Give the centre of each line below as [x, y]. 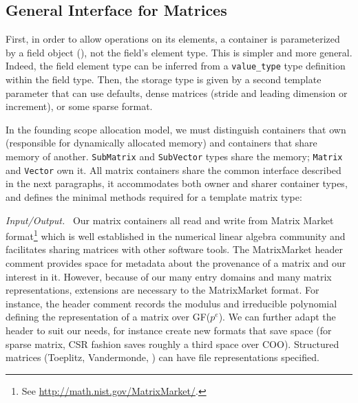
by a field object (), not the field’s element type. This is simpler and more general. [179, 52]
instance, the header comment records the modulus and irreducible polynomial [171, 303]
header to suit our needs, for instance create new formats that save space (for [169, 330]
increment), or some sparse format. [79, 106]
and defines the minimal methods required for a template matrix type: [154, 196]
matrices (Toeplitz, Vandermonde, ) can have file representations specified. [162, 357]
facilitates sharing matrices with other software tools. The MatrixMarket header [174, 249]
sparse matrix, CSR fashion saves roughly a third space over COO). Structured [172, 344]
